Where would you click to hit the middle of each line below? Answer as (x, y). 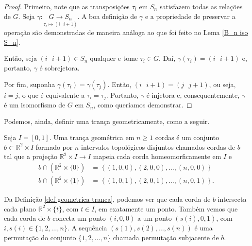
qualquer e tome (114, 58)
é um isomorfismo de (35, 105)
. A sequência (87, 227)
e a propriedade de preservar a (190, 16)
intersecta (232, 199)
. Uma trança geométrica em (92, 137)
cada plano (20, 208)
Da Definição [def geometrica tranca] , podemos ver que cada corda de (107, 199)
